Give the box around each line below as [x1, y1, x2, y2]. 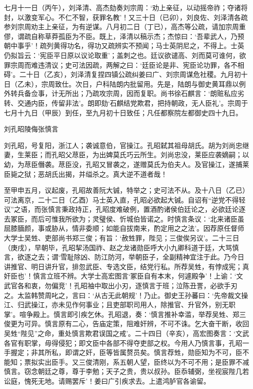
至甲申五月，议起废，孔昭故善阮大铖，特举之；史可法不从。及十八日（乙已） [4, 185, 249, 195]
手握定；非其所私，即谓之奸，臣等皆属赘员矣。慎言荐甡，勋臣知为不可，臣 [4, 347, 242, 357]
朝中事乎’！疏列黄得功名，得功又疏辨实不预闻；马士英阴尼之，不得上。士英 [4, 40, 244, 51]
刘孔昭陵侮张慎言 [4, 124, 58, 134]
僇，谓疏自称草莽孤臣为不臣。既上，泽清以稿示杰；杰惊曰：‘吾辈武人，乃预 [4, 31, 244, 41]
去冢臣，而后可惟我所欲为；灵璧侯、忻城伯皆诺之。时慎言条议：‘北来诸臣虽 [4, 213, 244, 223]
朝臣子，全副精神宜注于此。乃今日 [135, 252, 244, 262]
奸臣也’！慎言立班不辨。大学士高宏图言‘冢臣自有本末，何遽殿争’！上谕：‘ [4, 271, 236, 281]
